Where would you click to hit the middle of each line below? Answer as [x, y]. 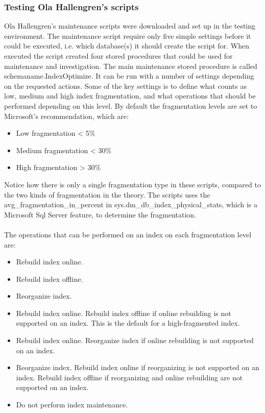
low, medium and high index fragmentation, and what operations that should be [130, 96]
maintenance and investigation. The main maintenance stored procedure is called [131, 66]
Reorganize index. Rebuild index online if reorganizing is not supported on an [138, 367]
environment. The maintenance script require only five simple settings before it [128, 35]
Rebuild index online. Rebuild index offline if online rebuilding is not [124, 313]
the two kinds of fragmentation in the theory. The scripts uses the [107, 194]
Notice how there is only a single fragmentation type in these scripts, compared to [132, 184]
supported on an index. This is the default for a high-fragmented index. [128, 323]
